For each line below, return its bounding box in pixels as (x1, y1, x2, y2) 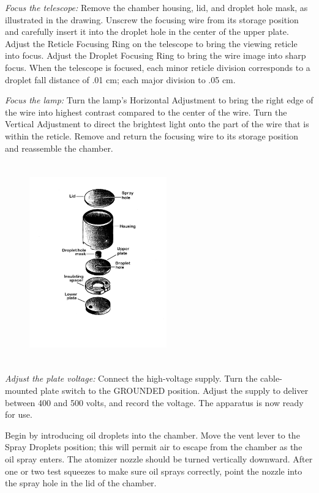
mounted (5, 384, 38, 397)
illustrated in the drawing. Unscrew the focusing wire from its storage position (5, 13, 299, 26)
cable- (260, 372, 282, 385)
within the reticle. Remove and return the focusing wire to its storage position (5, 129, 299, 142)
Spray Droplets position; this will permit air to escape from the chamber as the (5, 440, 302, 453)
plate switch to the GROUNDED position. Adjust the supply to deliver (40, 384, 309, 397)
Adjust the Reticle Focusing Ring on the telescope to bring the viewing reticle (5, 37, 298, 50)
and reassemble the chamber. (5, 141, 113, 154)
